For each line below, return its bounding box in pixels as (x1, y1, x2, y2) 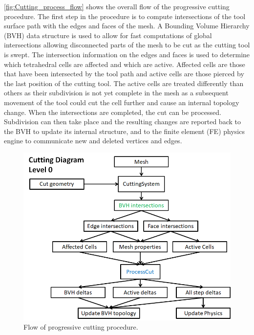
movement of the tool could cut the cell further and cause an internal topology (4, 97, 239, 107)
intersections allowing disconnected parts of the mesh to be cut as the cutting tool (4, 40, 250, 50)
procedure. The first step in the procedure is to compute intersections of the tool (4, 11, 246, 21)
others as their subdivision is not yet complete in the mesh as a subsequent (4, 88, 229, 98)
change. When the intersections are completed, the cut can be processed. (4, 107, 221, 117)
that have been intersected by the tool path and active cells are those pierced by (4, 68, 244, 79)
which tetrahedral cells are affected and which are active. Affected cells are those (4, 59, 245, 69)
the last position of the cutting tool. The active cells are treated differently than (4, 78, 244, 88)
